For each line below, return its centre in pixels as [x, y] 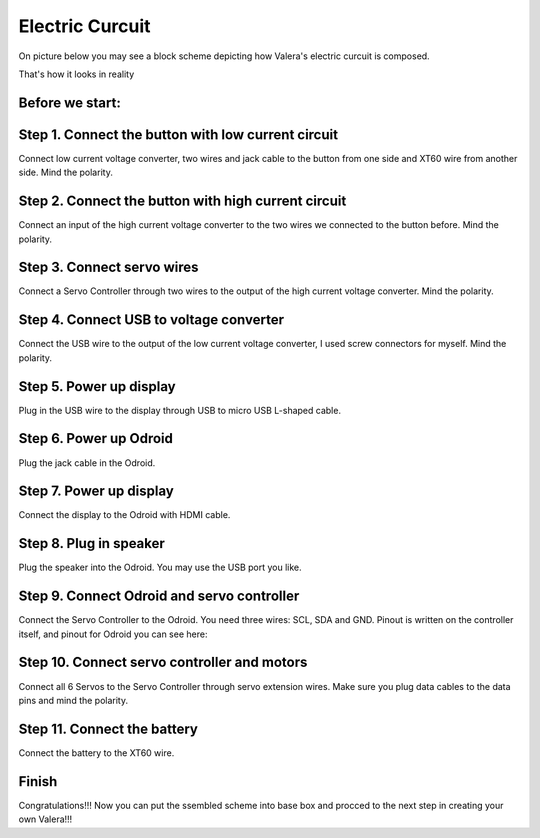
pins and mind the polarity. [73, 700]
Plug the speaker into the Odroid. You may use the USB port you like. [160, 567]
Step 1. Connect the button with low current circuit [178, 134]
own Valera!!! [45, 819]
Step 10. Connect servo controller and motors [163, 662]
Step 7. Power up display [96, 491]
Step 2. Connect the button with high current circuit [182, 201]
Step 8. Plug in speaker [91, 543]
